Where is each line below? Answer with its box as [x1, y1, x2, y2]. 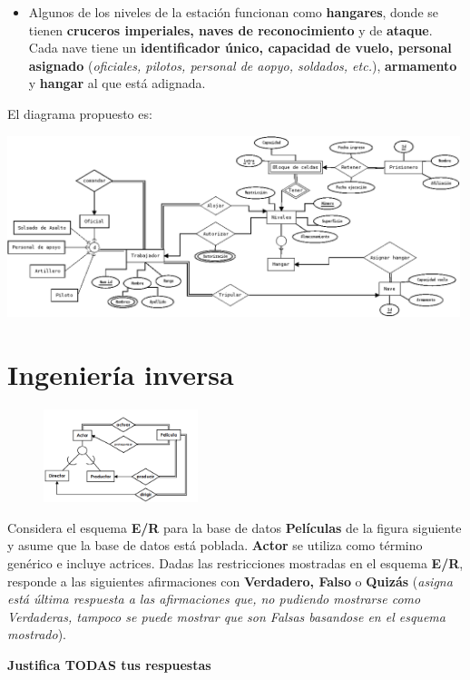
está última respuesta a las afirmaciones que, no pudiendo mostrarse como [7, 589, 421, 608]
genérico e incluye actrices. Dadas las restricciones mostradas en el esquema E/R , [7, 553, 464, 572]
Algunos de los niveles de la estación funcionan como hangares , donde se [28, 3, 439, 21]
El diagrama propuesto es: [7, 103, 152, 123]
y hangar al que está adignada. [28, 74, 206, 93]
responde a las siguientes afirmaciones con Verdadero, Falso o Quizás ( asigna [7, 571, 453, 590]
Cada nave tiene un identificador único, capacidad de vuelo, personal [28, 38, 452, 57]
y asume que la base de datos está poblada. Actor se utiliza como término [7, 536, 423, 555]
